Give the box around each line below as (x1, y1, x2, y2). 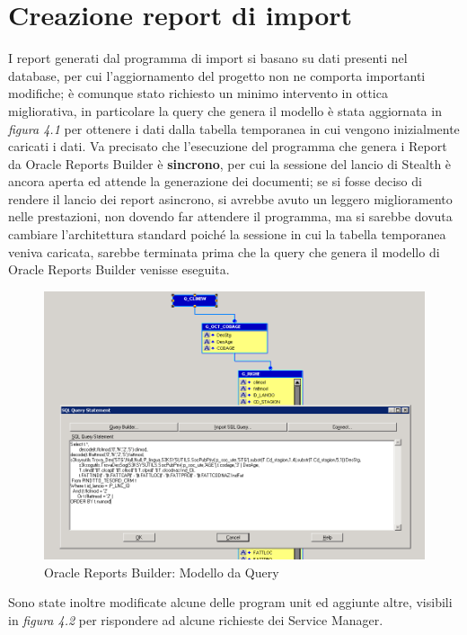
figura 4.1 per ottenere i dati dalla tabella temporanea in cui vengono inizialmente (8, 119, 460, 138)
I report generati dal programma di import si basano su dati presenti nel (8, 49, 408, 67)
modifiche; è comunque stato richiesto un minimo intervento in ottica (8, 84, 388, 103)
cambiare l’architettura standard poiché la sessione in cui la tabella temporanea (8, 225, 446, 244)
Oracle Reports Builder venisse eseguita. (8, 260, 230, 279)
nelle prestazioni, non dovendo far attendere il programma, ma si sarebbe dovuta (8, 207, 453, 226)
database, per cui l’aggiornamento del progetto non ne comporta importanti (8, 66, 426, 85)
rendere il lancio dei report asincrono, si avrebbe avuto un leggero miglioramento (8, 189, 453, 208)
